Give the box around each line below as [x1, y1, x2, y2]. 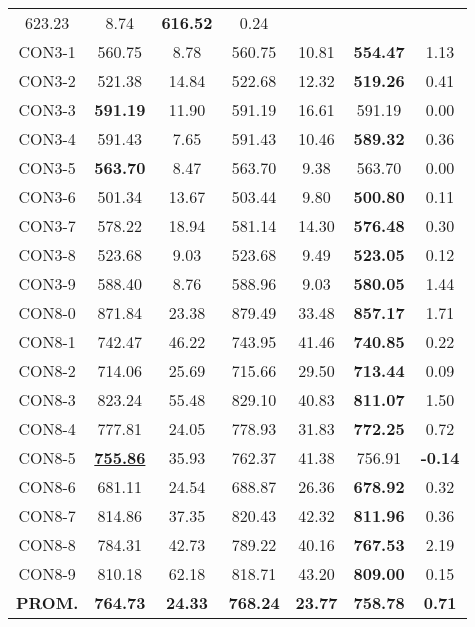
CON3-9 [18, 272, 76, 295]
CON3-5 [18, 156, 76, 179]
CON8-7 [18, 504, 76, 527]
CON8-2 [18, 359, 76, 382]
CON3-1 [18, 40, 76, 63]
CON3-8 [18, 243, 76, 266]
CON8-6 [18, 475, 76, 498]
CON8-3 [18, 388, 76, 411]
